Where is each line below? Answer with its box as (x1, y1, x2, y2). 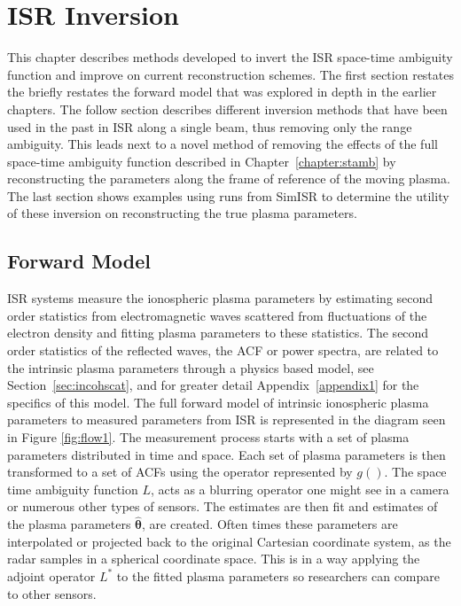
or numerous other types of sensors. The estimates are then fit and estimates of (7, 497, 438, 516)
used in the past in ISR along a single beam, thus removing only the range (7, 117, 412, 136)
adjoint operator (7, 566, 96, 585)
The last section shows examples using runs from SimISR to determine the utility (7, 186, 449, 205)
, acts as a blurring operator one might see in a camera (151, 479, 449, 498)
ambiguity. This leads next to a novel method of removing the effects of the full (7, 135, 438, 153)
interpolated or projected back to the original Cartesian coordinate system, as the (7, 532, 451, 550)
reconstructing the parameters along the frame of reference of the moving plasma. (7, 169, 450, 188)
